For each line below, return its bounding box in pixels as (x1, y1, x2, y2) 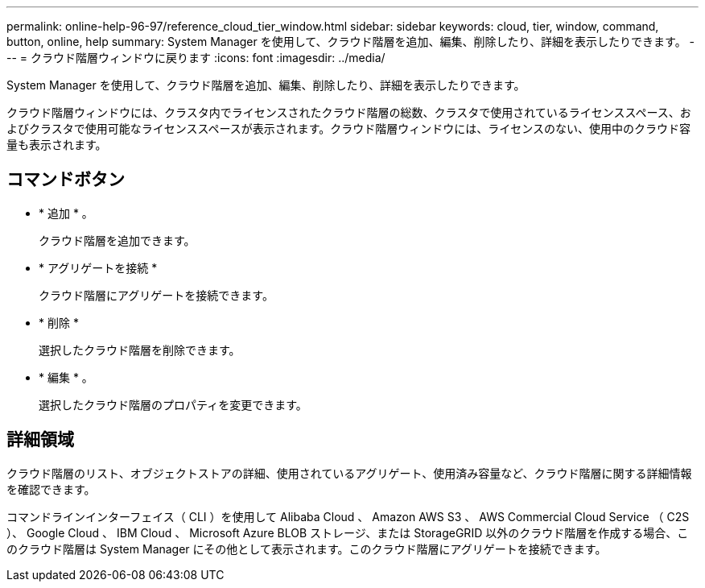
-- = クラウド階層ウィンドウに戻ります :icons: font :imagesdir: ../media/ (6, 51, 385, 64)
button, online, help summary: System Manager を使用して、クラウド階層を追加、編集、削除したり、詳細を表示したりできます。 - (6, 35, 695, 48)
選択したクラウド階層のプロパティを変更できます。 (39, 397, 307, 412)
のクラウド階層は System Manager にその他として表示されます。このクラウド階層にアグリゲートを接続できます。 (6, 541, 607, 556)
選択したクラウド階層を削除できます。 (39, 342, 241, 357)
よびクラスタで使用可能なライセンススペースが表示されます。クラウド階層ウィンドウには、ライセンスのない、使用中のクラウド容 (6, 122, 691, 135)
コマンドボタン (6, 169, 125, 190)
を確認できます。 (6, 482, 96, 496)
